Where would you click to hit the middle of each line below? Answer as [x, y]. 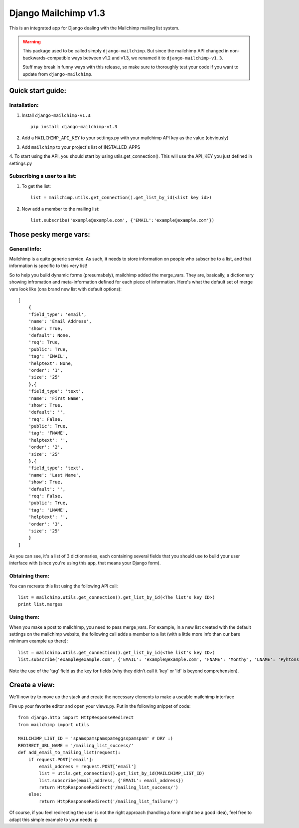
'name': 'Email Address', [60, 321]
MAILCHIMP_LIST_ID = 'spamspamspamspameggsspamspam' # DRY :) [96, 738]
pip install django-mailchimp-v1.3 [74, 127]
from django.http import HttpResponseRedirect [76, 718]
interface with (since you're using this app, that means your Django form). [85, 563]
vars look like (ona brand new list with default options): [66, 289]
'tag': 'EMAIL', [48, 356]
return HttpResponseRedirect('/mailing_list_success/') [109, 788]
